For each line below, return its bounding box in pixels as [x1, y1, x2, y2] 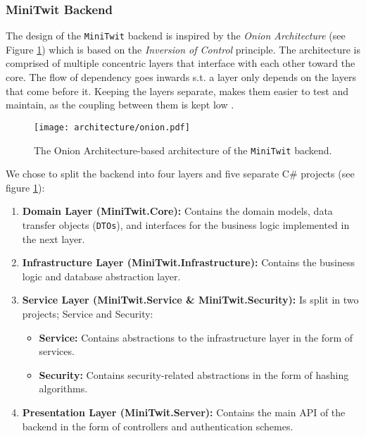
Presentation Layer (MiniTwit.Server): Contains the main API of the [22, 404, 346, 419]
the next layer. [22, 231, 85, 246]
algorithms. [39, 381, 88, 396]
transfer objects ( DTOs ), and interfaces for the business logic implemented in [22, 217, 350, 232]
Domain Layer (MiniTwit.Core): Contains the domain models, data [22, 204, 333, 218]
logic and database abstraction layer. [22, 268, 181, 283]
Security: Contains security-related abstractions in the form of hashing [39, 367, 349, 382]
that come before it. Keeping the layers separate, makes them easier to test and [6, 83, 348, 98]
